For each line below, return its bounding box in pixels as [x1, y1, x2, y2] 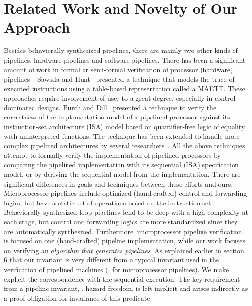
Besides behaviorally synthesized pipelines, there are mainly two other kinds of [4, 45, 238, 55]
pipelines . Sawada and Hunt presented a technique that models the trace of [4, 74, 235, 84]
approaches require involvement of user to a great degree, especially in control [4, 93, 235, 103]
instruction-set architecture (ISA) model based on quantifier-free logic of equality [4, 121, 245, 132]
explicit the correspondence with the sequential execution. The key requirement [4, 273, 240, 284]
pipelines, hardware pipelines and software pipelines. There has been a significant [4, 54, 246, 65]
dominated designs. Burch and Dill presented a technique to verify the [4, 102, 217, 112]
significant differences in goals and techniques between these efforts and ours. [4, 178, 233, 188]
